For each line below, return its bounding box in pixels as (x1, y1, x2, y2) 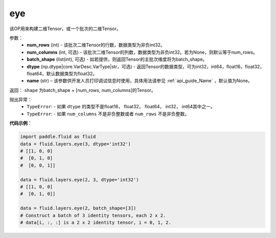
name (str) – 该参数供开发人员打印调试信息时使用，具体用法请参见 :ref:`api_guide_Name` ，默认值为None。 (27, 78, 252, 84)
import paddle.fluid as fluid (20, 134, 96, 140)
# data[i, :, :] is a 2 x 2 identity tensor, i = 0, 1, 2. (20, 220, 171, 225)
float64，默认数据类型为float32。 (27, 70, 98, 77)
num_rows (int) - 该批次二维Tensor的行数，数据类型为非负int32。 (27, 42, 166, 48)
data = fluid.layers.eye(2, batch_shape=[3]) (20, 205, 136, 211)
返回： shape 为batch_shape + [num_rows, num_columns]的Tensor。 (9, 87, 156, 93)
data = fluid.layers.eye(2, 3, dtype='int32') (20, 177, 139, 182)
